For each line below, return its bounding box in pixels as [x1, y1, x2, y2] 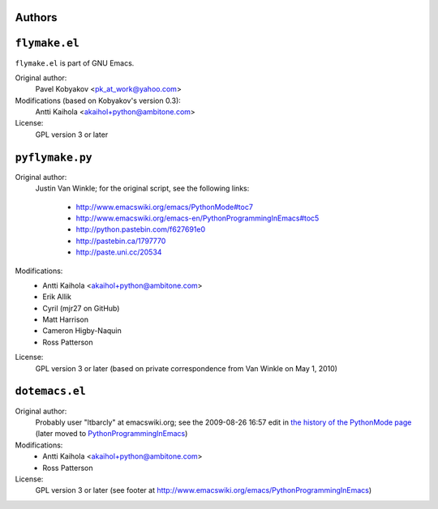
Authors [15, 11, 58, 24]
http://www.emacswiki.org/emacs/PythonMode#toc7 [75, 202, 253, 212]
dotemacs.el [15, 385, 87, 398]
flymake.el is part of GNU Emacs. [15, 58, 135, 68]
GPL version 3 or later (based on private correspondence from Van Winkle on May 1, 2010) [35, 363, 338, 373]
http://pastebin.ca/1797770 [75, 236, 166, 246]
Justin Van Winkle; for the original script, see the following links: [35, 183, 250, 194]
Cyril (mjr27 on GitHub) [42, 303, 120, 313]
